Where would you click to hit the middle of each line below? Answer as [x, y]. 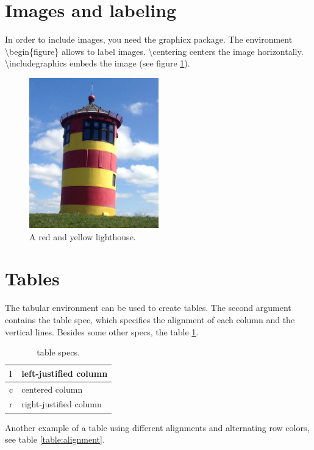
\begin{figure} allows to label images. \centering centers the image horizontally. [154, 51]
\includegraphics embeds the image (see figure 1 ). [98, 63]
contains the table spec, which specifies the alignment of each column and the [150, 319]
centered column [52, 389]
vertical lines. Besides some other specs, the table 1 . [102, 331]
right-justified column [62, 404]
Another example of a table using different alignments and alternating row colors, [157, 427]
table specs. [58, 352]
